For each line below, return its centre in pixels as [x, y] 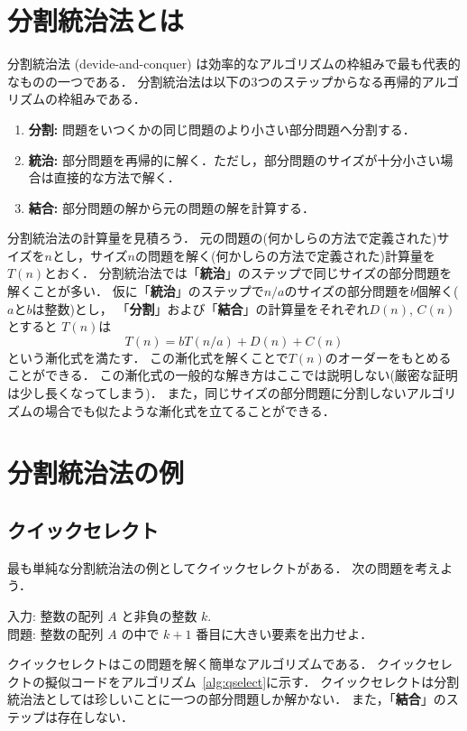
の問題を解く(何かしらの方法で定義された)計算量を [285, 255]
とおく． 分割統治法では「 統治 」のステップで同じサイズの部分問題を [248, 273]
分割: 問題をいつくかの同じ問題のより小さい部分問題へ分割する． [222, 129]
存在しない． [95, 716]
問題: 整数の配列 [55, 633]
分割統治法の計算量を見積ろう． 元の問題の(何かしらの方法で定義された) [222, 238]
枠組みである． [101, 99]
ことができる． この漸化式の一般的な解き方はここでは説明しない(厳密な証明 [233, 375]
